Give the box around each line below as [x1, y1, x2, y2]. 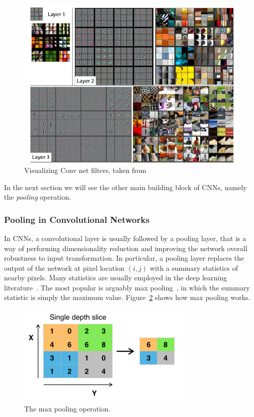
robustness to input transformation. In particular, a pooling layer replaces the [4, 253, 244, 263]
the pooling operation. [4, 192, 71, 202]
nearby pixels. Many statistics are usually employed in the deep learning [4, 272, 227, 283]
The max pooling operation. [24, 403, 111, 413]
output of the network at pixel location [4, 262, 124, 273]
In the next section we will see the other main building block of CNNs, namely [4, 182, 247, 192]
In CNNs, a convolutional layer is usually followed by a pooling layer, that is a [4, 232, 246, 243]
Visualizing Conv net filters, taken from [24, 164, 147, 175]
